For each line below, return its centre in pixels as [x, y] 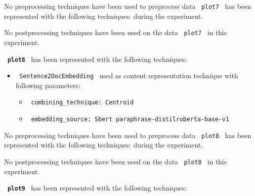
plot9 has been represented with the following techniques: [97, 188]
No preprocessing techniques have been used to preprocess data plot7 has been [128, 6]
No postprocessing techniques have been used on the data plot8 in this [115, 161]
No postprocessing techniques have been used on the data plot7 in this [115, 32]
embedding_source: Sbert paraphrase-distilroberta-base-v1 [130, 120]
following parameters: [48, 85]
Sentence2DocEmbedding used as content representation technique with [128, 75]
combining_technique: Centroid [82, 103]
